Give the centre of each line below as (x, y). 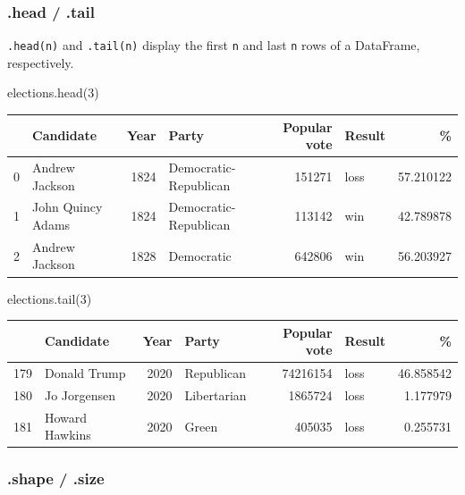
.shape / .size (56, 478)
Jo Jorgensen (80, 394)
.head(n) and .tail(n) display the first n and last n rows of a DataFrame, (214, 45)
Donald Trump (85, 373)
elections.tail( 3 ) (50, 298)
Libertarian (216, 394)
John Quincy (68, 207)
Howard (66, 417)
